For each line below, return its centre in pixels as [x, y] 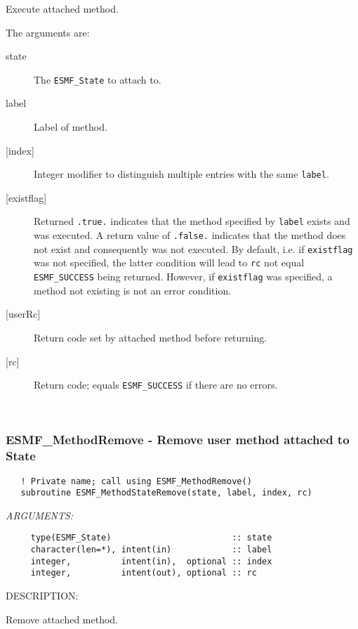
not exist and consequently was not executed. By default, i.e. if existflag [193, 248]
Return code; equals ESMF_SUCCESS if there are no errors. [156, 385]
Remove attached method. [62, 619]
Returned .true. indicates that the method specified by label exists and [192, 221]
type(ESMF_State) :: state [151, 538]
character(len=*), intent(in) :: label [151, 550]
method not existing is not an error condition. [133, 290]
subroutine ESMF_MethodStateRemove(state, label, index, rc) [166, 493]
